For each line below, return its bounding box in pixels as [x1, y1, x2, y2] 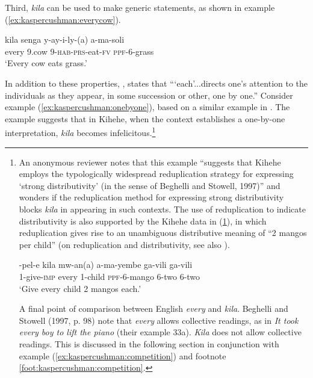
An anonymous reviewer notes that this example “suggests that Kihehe [19, 155, 281, 168]
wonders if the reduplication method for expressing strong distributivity [19, 191, 284, 203]
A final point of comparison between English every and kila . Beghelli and [19, 302, 288, 315]
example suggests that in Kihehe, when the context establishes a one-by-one [5, 112, 285, 125]
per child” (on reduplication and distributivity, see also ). [19, 238, 230, 250]
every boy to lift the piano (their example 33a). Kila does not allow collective [19, 326, 302, 338]
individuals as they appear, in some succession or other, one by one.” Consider [5, 88, 293, 101]
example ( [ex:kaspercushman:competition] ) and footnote [19, 349, 226, 362]
